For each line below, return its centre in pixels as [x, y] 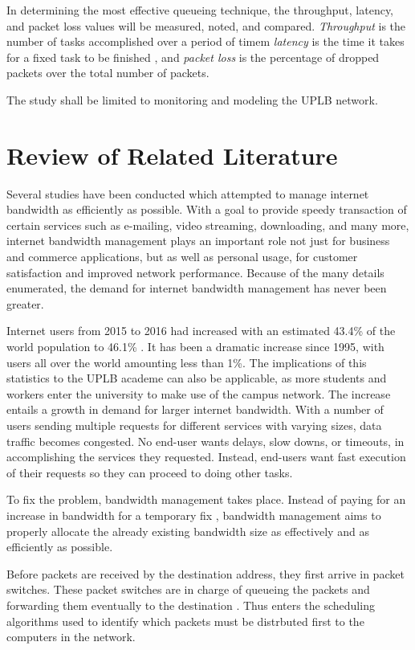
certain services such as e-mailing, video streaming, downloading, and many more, [208, 225]
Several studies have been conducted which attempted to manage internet [188, 193]
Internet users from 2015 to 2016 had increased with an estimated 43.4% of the [201, 331]
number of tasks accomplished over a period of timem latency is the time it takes [205, 41]
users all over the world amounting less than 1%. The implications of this [187, 362]
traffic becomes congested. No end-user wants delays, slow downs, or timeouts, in [205, 441]
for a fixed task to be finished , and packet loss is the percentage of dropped [193, 57]
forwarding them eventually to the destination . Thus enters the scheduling [191, 605]
